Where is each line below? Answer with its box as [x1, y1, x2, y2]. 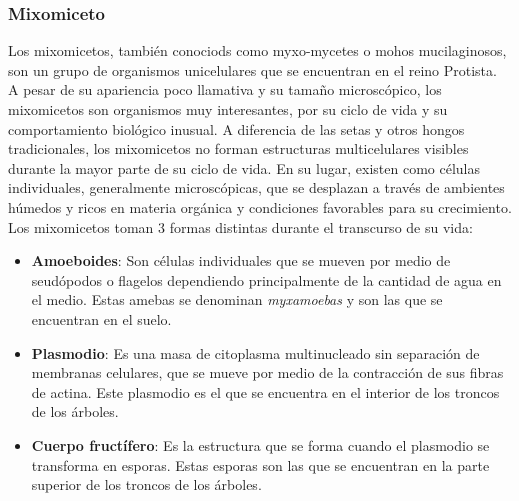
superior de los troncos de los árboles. [31, 474, 262, 495]
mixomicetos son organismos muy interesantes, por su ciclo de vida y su [8, 99, 448, 119]
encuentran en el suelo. [31, 308, 172, 329]
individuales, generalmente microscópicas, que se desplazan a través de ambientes [8, 177, 505, 198]
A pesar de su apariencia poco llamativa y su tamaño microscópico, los [8, 79, 442, 100]
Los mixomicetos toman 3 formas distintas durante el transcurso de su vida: [8, 216, 473, 237]
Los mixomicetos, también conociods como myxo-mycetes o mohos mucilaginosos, [8, 40, 507, 61]
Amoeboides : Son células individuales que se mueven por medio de [31, 250, 451, 271]
